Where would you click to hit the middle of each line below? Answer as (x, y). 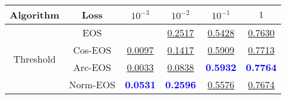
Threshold (35, 58)
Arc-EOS (92, 67)
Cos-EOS (92, 50)
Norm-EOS (92, 84)
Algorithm (35, 15)
